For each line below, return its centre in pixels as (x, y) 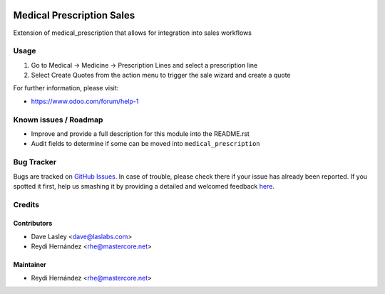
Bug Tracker (35, 162)
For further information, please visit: (66, 88)
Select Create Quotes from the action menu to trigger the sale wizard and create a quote (161, 75)
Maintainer (30, 265)
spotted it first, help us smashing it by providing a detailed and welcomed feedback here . (144, 186)
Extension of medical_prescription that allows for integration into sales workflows (133, 33)
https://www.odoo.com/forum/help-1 (85, 101)
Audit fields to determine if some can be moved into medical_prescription (145, 144)
